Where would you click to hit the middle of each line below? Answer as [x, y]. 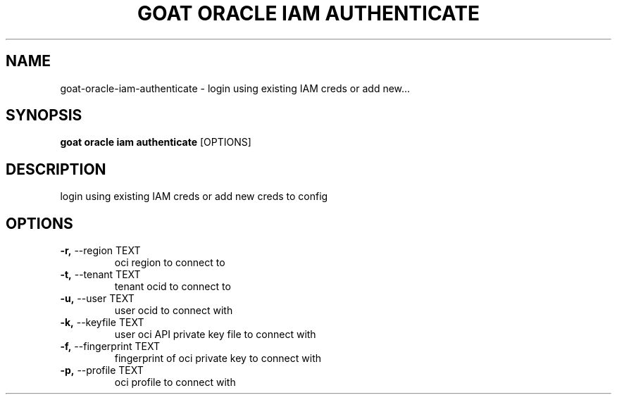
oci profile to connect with [175, 382]
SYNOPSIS [44, 115]
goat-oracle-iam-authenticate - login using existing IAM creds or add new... [235, 88]
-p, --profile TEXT [102, 370]
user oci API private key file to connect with [215, 335]
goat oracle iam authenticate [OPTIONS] [156, 142]
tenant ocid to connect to [173, 287]
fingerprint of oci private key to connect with [218, 358]
